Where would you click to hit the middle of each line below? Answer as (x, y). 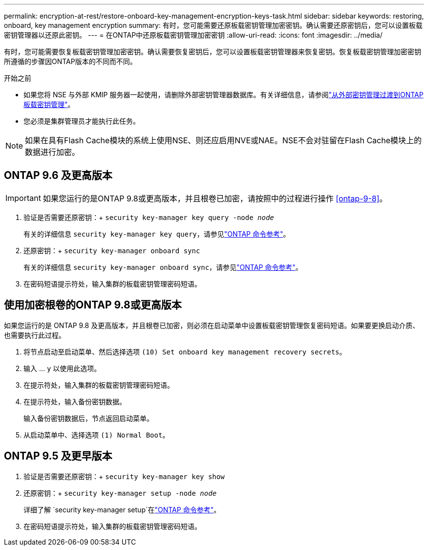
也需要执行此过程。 (35, 335)
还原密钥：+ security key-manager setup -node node (120, 493)
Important (23, 198)
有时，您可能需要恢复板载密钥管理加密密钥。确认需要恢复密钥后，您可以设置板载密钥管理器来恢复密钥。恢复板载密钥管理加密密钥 (213, 52)
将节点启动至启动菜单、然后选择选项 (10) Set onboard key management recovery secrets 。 (185, 352)
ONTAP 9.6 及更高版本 (58, 176)
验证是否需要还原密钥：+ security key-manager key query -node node (149, 217)
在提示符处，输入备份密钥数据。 (75, 401)
